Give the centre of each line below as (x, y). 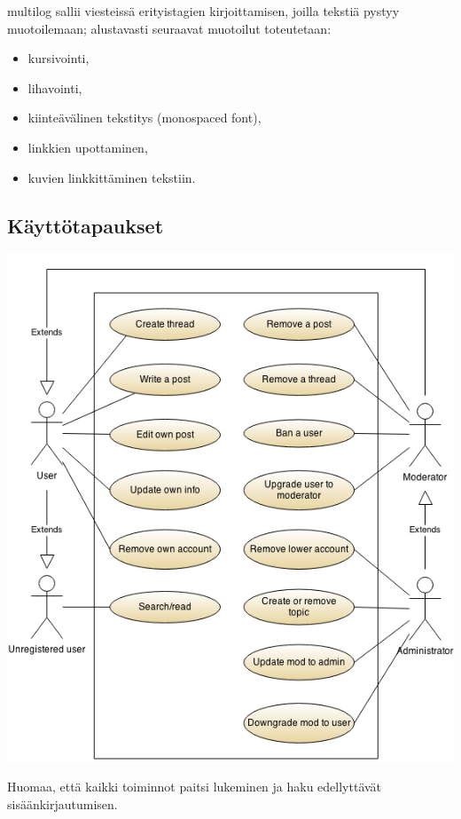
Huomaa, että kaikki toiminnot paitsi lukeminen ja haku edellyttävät (195, 787)
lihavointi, (55, 87)
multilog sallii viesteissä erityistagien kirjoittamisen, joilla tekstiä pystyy (203, 11)
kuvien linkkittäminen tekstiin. (112, 177)
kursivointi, (59, 58)
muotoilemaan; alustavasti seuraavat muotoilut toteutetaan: (169, 28)
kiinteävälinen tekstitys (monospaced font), (145, 118)
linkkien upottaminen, (88, 147)
